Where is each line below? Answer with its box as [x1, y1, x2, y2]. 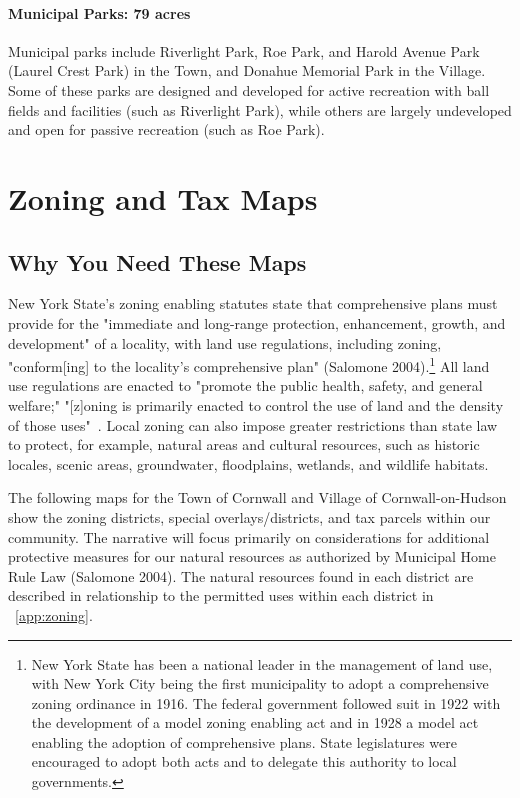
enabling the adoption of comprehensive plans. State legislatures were [31, 731, 457, 752]
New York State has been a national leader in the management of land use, [31, 653, 493, 674]
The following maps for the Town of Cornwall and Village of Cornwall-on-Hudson [8, 487, 507, 508]
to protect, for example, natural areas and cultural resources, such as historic [8, 434, 480, 455]
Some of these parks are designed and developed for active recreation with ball [8, 79, 490, 100]
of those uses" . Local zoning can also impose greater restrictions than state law [8, 414, 498, 435]
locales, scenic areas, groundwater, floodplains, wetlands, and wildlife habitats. [8, 453, 489, 474]
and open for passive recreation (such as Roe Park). [8, 119, 325, 140]
